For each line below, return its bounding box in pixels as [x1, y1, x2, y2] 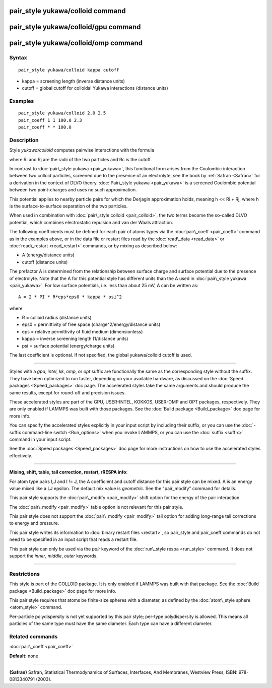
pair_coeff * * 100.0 [18, 124, 72, 130]
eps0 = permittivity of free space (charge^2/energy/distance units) [22, 321, 161, 327]
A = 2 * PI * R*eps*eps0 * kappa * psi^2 [18, 294, 122, 300]
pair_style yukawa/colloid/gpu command [9, 23, 141, 31]
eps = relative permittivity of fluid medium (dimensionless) [22, 328, 143, 334]
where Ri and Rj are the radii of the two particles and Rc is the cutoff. [9, 156, 152, 162]
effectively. [9, 452, 33, 458]
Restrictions [9, 570, 40, 577]
